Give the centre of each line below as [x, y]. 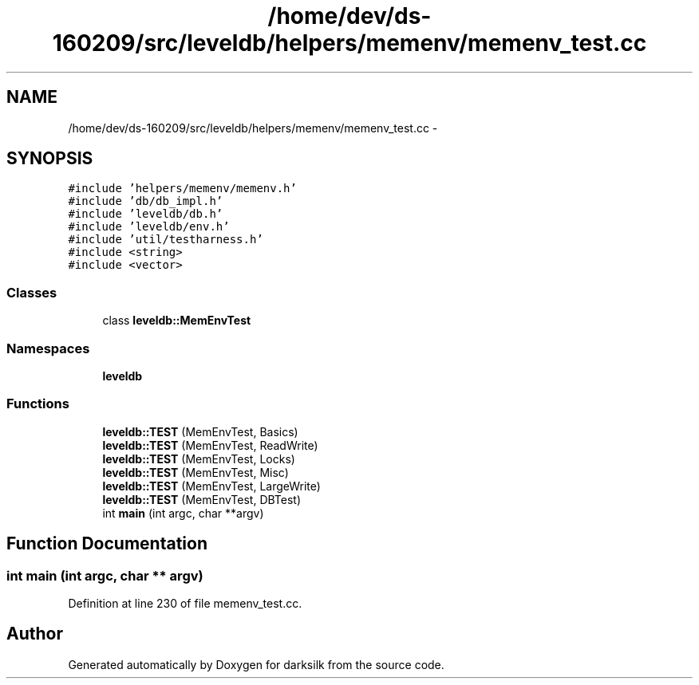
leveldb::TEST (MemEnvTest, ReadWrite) [210, 445]
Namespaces [48, 348]
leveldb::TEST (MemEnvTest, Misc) [195, 472]
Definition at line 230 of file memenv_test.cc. [185, 603]
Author [35, 634]
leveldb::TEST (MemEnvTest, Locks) [199, 459]
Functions [38, 404]
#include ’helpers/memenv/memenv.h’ [182, 189]
